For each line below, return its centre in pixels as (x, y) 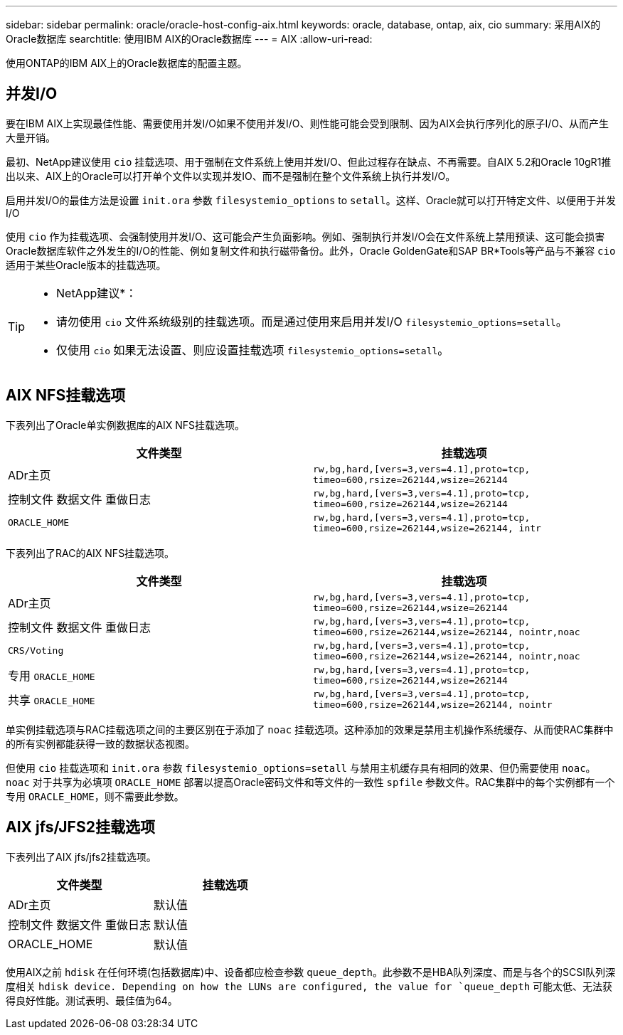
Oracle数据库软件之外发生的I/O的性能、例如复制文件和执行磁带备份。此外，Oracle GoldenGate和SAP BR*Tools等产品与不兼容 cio (311, 250)
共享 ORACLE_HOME (52, 700)
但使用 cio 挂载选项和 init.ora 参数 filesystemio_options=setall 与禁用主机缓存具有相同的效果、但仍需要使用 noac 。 (301, 768)
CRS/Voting (36, 651)
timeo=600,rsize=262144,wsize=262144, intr (427, 528)
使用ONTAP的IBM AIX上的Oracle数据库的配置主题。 (127, 63)
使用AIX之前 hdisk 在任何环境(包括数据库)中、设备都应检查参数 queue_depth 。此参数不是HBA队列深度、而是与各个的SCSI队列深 (311, 972)
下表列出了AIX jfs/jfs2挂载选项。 (81, 856)
